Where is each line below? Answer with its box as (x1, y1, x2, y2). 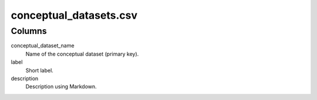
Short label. (25, 67, 54, 74)
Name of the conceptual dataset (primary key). (25, 50, 139, 57)
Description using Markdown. (25, 83, 97, 90)
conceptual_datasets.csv (11, 9, 138, 22)
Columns (11, 26, 47, 36)
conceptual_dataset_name (11, 42, 75, 49)
